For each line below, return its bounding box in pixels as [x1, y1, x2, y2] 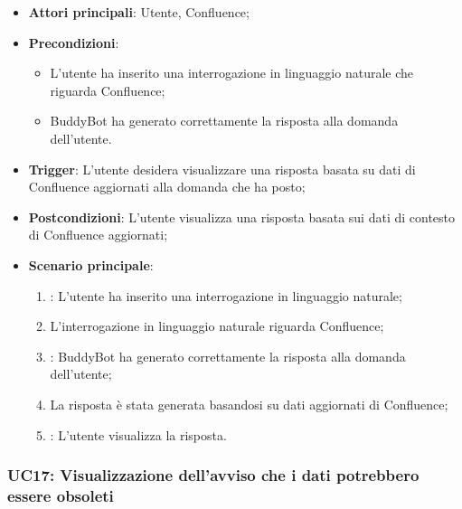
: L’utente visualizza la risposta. [50, 425, 227, 444]
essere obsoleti [7, 484, 114, 506]
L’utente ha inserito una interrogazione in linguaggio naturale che [50, 63, 414, 82]
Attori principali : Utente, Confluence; [28, 3, 250, 21]
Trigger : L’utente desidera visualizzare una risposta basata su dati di [28, 159, 416, 178]
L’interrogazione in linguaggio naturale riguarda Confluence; [50, 316, 384, 335]
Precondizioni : [28, 33, 119, 52]
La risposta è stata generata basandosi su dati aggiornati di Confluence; [50, 394, 448, 413]
